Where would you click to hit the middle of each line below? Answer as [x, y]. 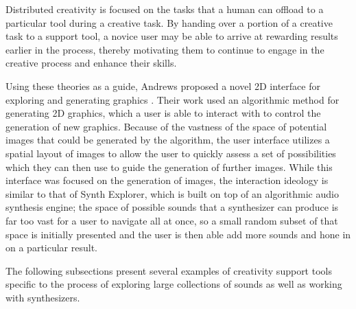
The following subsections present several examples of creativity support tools [169, 270]
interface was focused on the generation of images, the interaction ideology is [167, 180]
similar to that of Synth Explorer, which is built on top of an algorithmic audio [172, 193]
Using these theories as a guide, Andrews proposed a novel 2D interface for [163, 85]
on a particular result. [51, 248]
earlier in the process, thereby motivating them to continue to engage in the [165, 49]
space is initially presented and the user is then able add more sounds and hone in [178, 234]
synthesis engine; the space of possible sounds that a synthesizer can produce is [172, 207]
